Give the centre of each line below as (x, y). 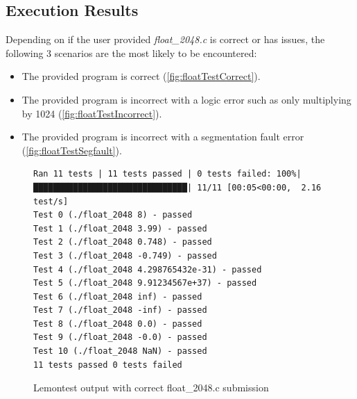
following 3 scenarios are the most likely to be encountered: (131, 52)
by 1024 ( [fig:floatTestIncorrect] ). (92, 113)
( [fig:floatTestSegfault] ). (72, 150)
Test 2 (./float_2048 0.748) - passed (123, 242)
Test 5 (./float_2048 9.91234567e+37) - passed (145, 283)
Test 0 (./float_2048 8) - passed (113, 215)
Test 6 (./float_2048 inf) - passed (118, 296)
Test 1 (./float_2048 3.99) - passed (120, 228)
